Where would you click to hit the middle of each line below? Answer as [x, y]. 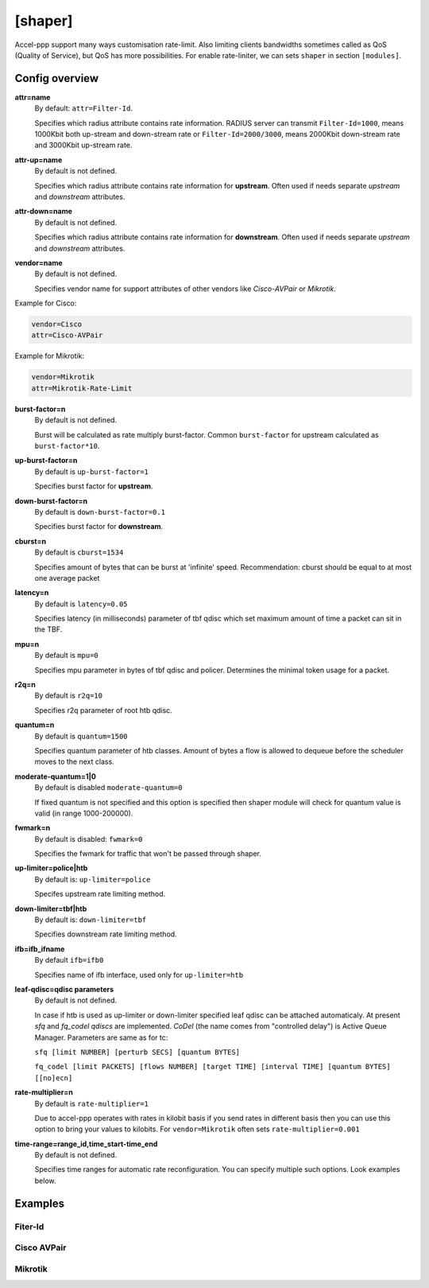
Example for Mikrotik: [50, 356]
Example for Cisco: [46, 303]
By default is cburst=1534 [79, 552]
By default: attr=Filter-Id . [84, 108]
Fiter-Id [29, 1227]
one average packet [67, 578]
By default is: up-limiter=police [93, 879]
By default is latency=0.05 [81, 604]
